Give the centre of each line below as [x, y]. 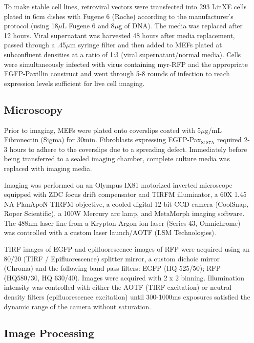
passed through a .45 [35, 45]
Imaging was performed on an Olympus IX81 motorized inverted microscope [118, 184]
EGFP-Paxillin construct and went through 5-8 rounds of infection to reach [117, 74]
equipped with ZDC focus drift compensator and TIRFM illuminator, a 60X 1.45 [125, 194]
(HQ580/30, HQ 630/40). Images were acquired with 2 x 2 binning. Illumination [124, 277]
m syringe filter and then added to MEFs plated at [146, 45]
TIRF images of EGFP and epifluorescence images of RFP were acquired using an [127, 249]
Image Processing [49, 332]
